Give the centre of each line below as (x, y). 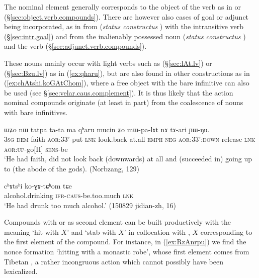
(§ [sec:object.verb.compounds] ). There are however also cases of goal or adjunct (126, 16)
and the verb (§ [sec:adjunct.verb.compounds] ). (75, 46)
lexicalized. (21, 271)
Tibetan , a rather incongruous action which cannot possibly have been (114, 261)
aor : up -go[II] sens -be (36, 149)
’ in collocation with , (157, 231)
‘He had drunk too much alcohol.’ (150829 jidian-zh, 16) (90, 205)
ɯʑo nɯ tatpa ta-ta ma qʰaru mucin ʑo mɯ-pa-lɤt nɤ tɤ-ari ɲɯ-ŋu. (107, 129)
